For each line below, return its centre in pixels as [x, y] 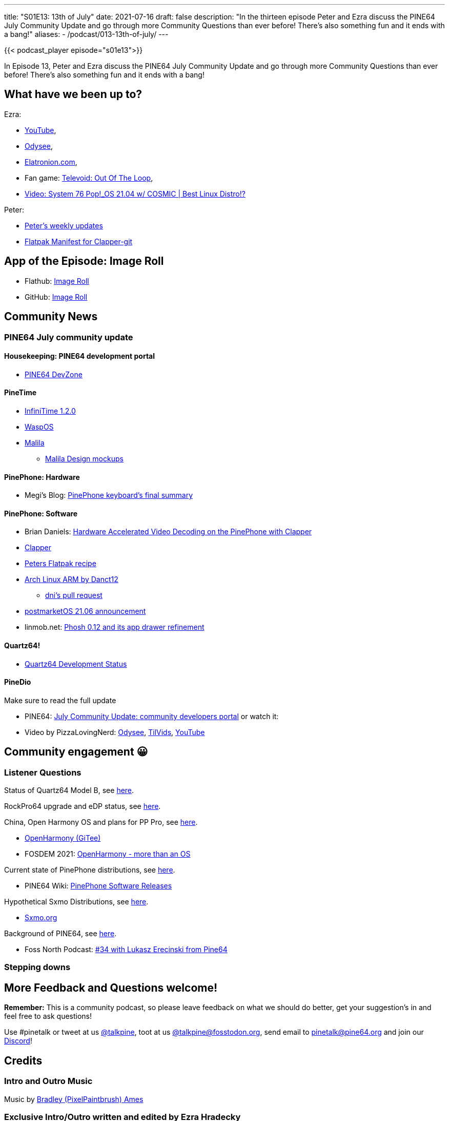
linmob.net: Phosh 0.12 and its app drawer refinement [115, 627]
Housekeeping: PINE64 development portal [80, 356]
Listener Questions [43, 772]
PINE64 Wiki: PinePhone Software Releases [98, 886]
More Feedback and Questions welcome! [111, 988]
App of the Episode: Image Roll [84, 261]
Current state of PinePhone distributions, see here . [90, 870]
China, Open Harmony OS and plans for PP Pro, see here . [101, 822]
